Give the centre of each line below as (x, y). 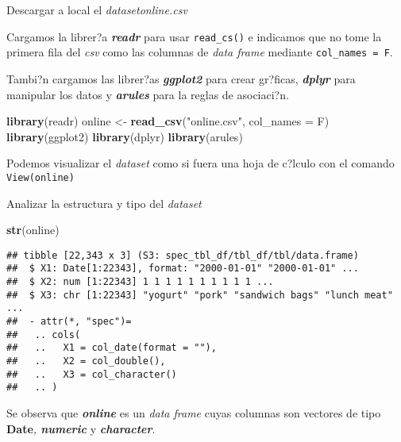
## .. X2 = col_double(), (86, 361)
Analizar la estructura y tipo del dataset (104, 203)
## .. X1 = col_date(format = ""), (112, 348)
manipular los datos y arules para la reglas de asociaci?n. (148, 94)
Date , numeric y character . (81, 428)
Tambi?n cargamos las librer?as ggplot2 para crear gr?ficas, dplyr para (181, 78)
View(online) (40, 177)
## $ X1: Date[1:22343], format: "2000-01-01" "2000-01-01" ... (183, 269)
